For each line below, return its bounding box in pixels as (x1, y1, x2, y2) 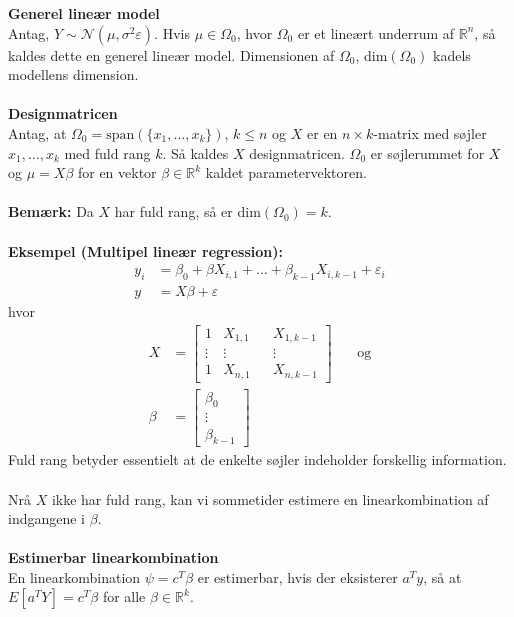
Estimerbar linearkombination (8, 547, 219, 568)
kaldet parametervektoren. (205, 162, 367, 183)
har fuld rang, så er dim (114, 201, 261, 222)
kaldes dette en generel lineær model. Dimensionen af (8, 44, 335, 65)
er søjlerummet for (370, 142, 485, 163)
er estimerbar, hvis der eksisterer (197, 566, 398, 587)
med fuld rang (64, 142, 151, 163)
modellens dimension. (8, 64, 139, 85)
